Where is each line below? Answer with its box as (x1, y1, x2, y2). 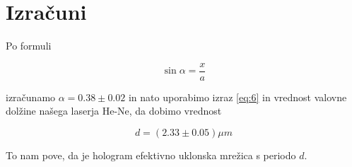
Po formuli (6, 38, 52, 53)
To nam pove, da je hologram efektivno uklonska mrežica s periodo (6, 147, 296, 162)
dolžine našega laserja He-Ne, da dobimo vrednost (6, 103, 222, 118)
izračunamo (6, 89, 56, 104)
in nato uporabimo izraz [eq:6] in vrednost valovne (128, 89, 347, 104)
